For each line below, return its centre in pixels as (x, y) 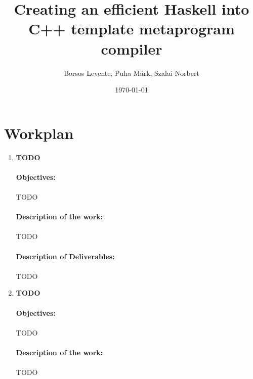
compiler (132, 48)
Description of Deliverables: (65, 256)
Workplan (39, 133)
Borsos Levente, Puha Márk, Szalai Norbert (132, 73)
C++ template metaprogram (132, 29)
